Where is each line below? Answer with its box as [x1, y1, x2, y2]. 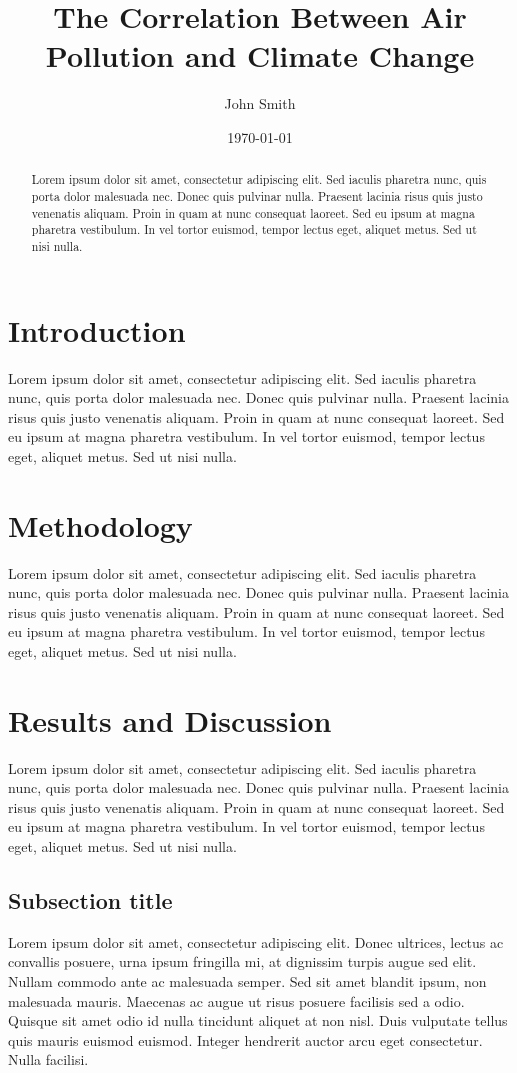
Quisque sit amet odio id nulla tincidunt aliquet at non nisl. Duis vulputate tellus [8, 1010, 508, 1031]
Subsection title [8, 885, 173, 916]
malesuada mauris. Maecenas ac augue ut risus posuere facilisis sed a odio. [8, 990, 465, 1011]
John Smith [224, 93, 296, 114]
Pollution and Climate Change [45, 35, 475, 76]
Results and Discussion [8, 699, 332, 740]
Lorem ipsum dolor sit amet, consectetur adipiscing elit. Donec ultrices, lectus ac [8, 931, 504, 952]
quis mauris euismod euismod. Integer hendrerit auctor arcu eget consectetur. [8, 1029, 483, 1050]
